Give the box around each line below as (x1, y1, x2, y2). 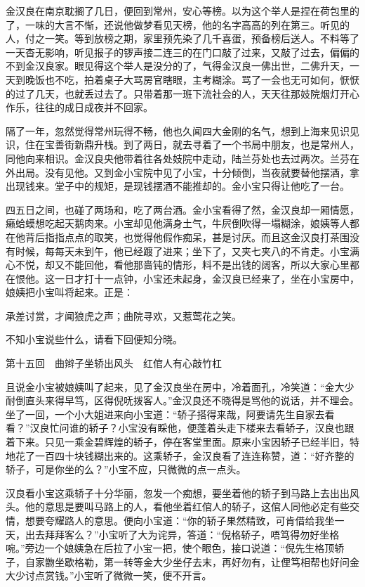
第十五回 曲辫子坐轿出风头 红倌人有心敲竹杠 (6, 356, 222, 370)
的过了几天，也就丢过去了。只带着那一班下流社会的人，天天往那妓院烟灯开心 (6, 86, 359, 101)
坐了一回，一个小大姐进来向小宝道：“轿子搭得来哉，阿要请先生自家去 (6, 406, 325, 421)
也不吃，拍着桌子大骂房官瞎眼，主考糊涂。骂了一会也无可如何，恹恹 (44, 72, 359, 86)
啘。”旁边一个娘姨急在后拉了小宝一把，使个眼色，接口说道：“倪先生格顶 (6, 541, 335, 555)
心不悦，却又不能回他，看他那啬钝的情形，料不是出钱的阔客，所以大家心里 (6, 257, 350, 272)
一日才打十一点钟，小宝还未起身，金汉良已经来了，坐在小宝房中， (54, 271, 359, 285)
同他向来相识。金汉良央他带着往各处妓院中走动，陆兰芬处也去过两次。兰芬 (6, 150, 350, 165)
